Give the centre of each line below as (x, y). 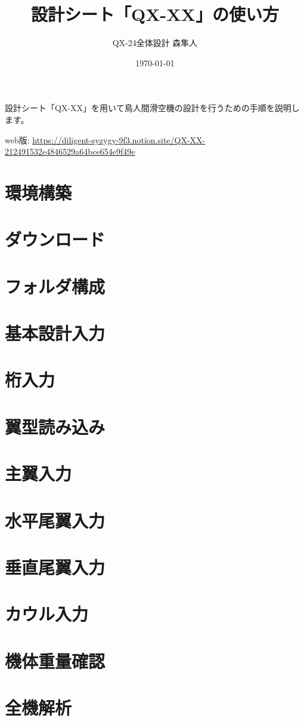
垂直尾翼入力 (55, 567)
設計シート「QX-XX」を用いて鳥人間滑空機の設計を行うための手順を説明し (152, 108)
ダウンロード (55, 239)
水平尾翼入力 (55, 520)
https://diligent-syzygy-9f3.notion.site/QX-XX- (119, 139)
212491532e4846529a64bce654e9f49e (70, 151)
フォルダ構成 (55, 286)
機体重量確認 (55, 660)
